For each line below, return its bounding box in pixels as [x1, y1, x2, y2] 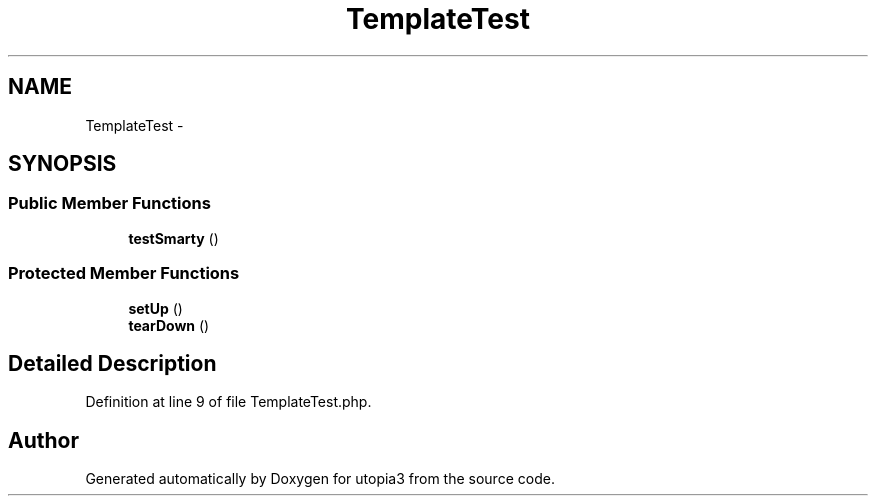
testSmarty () [128, 229, 219, 247]
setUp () [128, 299, 183, 317]
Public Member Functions [8, 193, 211, 214]
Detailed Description [8, 350, 217, 376]
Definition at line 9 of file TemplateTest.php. [85, 393, 372, 411]
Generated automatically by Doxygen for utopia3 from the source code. [85, 470, 555, 488]
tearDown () [128, 316, 210, 334]
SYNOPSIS [8, 151, 117, 177]
